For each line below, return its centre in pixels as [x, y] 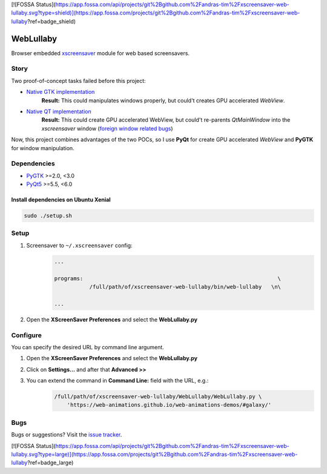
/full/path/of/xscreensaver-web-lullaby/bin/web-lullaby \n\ [185, 287]
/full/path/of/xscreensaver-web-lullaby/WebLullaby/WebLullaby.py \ [158, 397]
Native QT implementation [59, 111]
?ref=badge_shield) [51, 21]
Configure [26, 335]
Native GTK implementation [61, 92]
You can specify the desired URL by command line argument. [88, 347]
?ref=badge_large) [51, 462]
